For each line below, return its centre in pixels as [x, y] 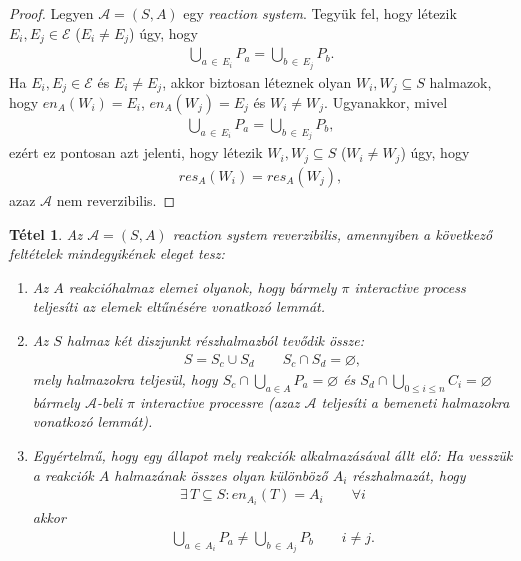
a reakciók [63, 474]
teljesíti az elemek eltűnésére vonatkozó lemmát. [178, 306]
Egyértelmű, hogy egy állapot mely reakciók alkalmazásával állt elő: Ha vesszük [272, 454]
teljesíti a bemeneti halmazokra [415, 401]
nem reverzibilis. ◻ [116, 199]
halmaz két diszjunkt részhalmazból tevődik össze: [215, 339]
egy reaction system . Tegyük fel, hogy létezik [320, 13]
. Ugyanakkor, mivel [386, 101]
